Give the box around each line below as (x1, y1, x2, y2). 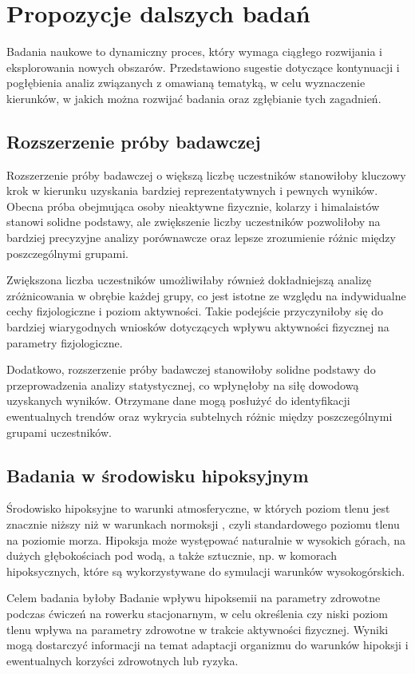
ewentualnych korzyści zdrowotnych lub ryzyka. (6, 652, 239, 668)
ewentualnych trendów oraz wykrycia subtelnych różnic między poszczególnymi (6, 408, 393, 425)
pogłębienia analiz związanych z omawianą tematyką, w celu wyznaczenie (6, 74, 366, 91)
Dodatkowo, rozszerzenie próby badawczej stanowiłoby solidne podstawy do (6, 361, 376, 378)
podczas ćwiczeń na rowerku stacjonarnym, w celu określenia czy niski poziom (6, 605, 388, 621)
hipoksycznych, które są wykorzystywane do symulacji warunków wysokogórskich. (6, 562, 405, 579)
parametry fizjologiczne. (6, 334, 123, 351)
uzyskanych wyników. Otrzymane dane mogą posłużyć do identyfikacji (6, 392, 350, 409)
